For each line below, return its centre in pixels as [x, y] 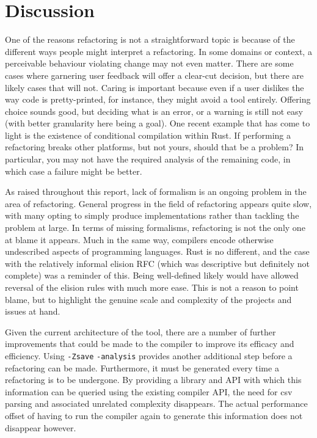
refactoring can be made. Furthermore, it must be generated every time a [142, 367]
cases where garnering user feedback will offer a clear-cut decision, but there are [155, 75]
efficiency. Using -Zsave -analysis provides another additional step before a [149, 355]
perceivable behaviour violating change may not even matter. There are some [149, 63]
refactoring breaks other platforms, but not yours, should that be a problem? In [155, 147]
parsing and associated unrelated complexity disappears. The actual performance [156, 403]
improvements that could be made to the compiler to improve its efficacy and [150, 344]
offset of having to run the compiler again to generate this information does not [154, 415]
